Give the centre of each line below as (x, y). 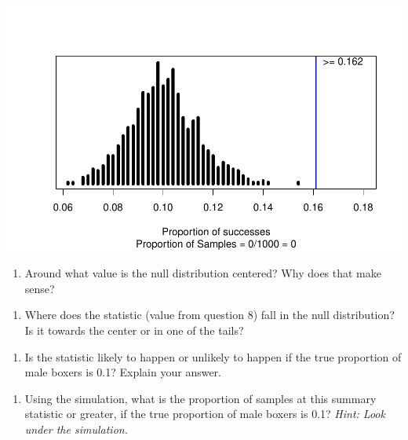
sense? (40, 288)
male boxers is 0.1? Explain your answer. (123, 372)
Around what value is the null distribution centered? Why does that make (203, 273)
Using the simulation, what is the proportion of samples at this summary (200, 398)
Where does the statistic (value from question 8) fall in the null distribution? (209, 315)
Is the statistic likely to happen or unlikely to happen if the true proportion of (213, 356)
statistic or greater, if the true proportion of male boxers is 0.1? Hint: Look (205, 414)
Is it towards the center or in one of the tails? (134, 330)
